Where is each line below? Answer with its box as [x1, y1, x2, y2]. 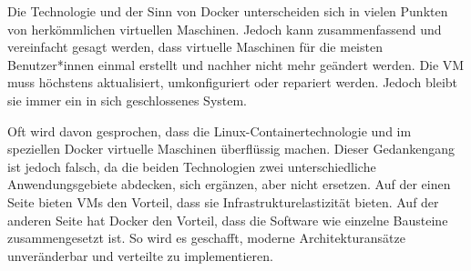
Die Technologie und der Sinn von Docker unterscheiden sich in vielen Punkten [7, 2, 448, 20]
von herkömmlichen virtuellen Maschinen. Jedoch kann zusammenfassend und [7, 19, 442, 38]
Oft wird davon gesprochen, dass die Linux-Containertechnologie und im [7, 121, 412, 140]
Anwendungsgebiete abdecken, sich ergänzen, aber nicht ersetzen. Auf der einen [7, 175, 451, 194]
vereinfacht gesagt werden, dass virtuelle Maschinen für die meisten [7, 37, 383, 56]
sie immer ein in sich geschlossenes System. [7, 90, 248, 109]
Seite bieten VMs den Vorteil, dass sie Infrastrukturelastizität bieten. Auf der [7, 192, 439, 211]
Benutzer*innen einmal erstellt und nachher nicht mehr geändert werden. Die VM [7, 55, 465, 74]
